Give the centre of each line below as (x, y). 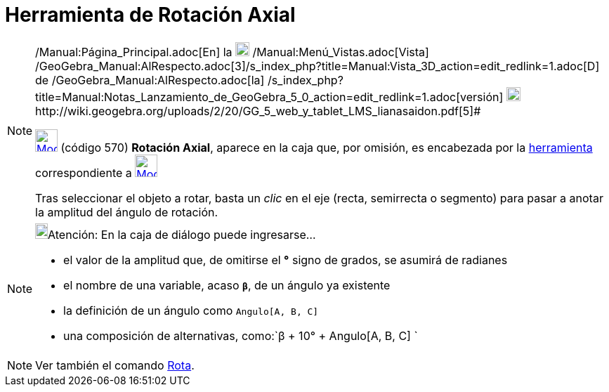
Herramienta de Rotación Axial (150, 15)
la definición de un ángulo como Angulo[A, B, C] (191, 310)
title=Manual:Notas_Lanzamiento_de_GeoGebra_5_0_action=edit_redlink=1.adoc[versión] (269, 97)
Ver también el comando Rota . (115, 365)
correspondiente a (84, 172)
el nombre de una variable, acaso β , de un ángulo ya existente (227, 285)
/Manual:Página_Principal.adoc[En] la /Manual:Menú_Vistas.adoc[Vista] (232, 52)
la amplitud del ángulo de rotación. (127, 212)
